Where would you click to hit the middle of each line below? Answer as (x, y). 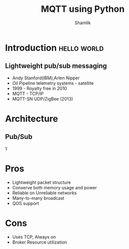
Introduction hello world (54, 48)
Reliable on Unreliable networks (45, 193)
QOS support (26, 203)
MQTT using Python (83, 9)
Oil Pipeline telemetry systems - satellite (53, 83)
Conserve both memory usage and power (54, 187)
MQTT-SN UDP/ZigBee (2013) (43, 99)
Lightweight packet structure (42, 182)
